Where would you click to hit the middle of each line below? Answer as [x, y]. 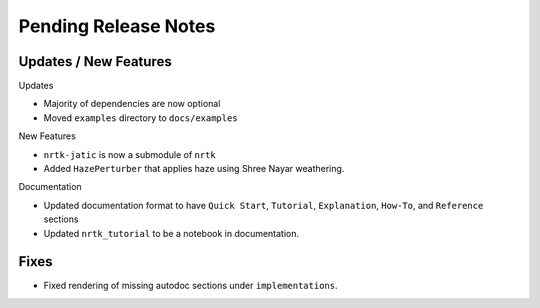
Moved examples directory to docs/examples [141, 117]
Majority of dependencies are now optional [132, 104]
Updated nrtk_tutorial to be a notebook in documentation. [171, 233]
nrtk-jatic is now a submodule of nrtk [130, 154]
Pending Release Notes [117, 26]
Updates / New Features [95, 61]
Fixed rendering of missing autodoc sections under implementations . [190, 286]
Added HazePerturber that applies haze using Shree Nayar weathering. [194, 169]
